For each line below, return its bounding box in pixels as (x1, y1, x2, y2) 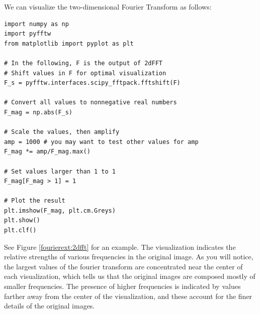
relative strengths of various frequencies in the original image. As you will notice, (4, 251, 253, 262)
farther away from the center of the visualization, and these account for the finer (4, 290, 252, 301)
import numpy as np (4, 20, 69, 28)
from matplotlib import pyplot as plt (4, 40, 134, 47)
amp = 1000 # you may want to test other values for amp (4, 138, 199, 145)
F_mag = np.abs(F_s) (4, 108, 73, 116)
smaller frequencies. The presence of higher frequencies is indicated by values (4, 281, 241, 291)
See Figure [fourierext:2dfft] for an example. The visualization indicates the (4, 241, 236, 252)
